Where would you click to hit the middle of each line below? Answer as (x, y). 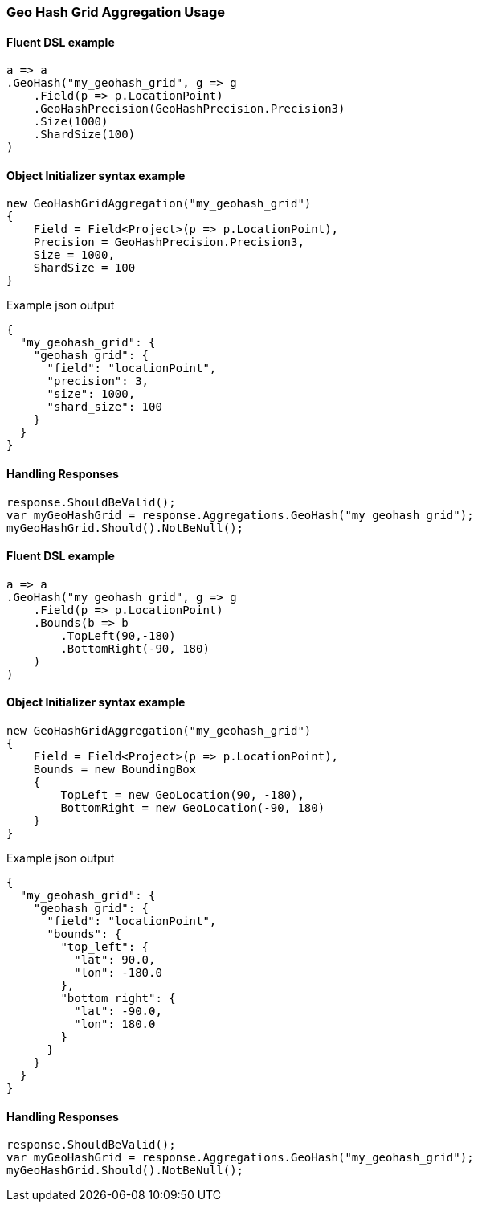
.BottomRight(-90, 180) (135, 648)
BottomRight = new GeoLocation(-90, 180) (193, 808)
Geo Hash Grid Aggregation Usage (116, 12)
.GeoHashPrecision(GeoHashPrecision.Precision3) (189, 109)
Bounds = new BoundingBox (115, 770)
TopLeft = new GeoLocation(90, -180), (182, 795)
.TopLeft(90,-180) (118, 635)
